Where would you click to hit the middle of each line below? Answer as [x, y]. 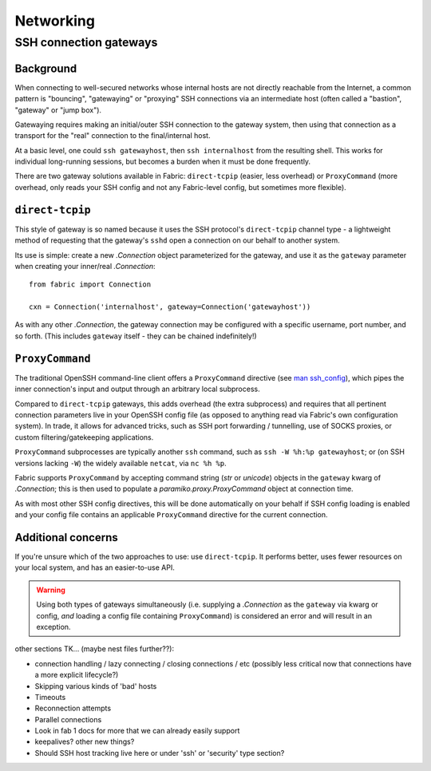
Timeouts [50, 697]
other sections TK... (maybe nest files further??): [95, 649]
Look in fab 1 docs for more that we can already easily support [137, 731]
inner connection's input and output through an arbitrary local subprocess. [137, 389]
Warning [51, 590]
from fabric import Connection [90, 285]
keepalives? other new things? [85, 741]
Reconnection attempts [73, 708]
